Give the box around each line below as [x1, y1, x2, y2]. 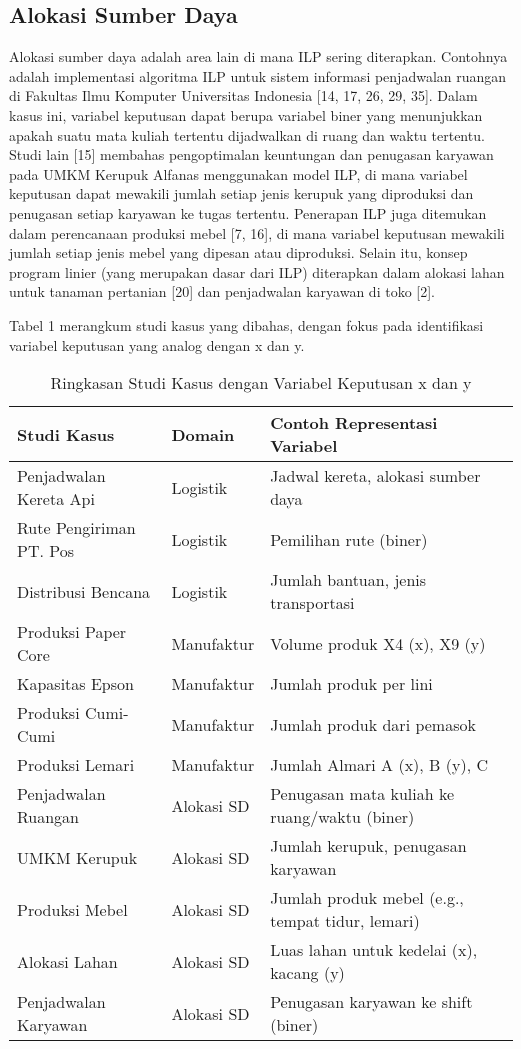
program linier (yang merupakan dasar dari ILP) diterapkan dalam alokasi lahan [9, 261, 505, 282]
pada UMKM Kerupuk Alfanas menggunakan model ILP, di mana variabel [9, 163, 468, 184]
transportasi [270, 591, 355, 615]
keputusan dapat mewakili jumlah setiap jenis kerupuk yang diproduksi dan [9, 183, 474, 204]
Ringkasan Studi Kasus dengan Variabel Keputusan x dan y [50, 371, 472, 395]
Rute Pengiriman [17, 516, 136, 540]
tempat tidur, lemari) [270, 909, 420, 933]
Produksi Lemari [17, 753, 135, 777]
